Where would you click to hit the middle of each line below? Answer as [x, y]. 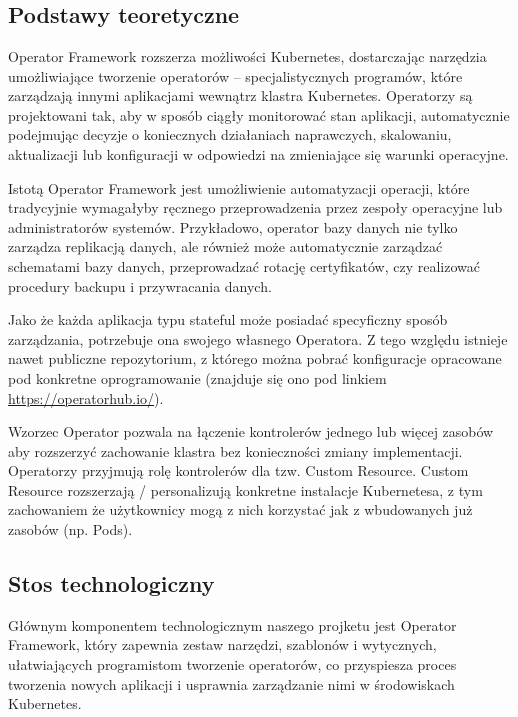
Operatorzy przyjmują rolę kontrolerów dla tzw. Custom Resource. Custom [238, 470]
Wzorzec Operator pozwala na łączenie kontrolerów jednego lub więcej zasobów [251, 431]
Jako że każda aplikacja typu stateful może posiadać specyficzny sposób [228, 319]
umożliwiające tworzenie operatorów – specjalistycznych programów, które [235, 75]
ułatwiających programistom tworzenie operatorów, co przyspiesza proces [232, 664]
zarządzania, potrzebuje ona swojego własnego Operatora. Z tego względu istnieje [258, 338]
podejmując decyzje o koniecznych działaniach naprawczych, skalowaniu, [230, 134]
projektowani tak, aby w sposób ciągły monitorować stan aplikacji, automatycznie [259, 114]
